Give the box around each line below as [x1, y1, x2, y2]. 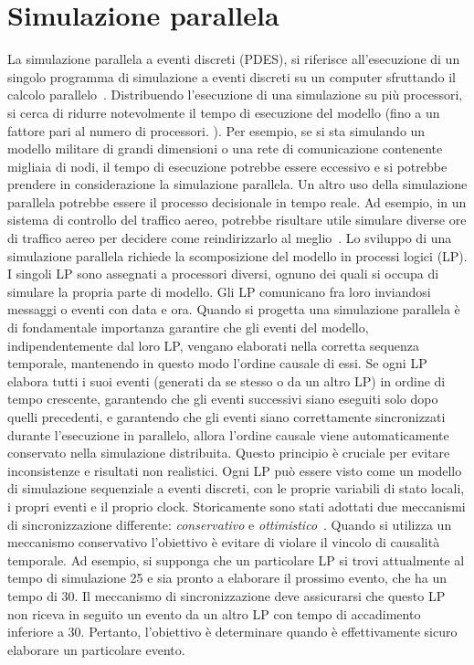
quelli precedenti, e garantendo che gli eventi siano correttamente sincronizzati [7, 407, 446, 426]
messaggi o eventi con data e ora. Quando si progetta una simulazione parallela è [7, 300, 460, 319]
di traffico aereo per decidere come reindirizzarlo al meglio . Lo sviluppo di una [7, 228, 452, 248]
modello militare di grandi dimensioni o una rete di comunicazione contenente [7, 139, 443, 158]
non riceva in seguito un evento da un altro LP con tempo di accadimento [7, 604, 421, 623]
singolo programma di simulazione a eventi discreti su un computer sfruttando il [7, 67, 456, 86]
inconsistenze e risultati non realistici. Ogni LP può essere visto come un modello [7, 460, 462, 480]
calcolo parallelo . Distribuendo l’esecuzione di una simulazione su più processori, [7, 85, 463, 104]
